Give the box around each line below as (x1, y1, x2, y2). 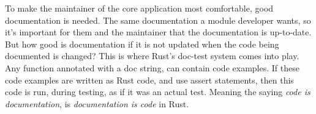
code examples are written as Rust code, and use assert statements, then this (5, 73, 294, 86)
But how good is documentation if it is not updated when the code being (5, 37, 279, 50)
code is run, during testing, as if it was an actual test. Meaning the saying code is (5, 85, 310, 98)
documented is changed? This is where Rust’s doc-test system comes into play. (5, 49, 299, 62)
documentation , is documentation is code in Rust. (5, 97, 189, 110)
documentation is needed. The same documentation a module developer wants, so (5, 13, 311, 26)
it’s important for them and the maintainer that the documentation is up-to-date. (5, 26, 312, 38)
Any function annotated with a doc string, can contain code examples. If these (5, 61, 299, 74)
